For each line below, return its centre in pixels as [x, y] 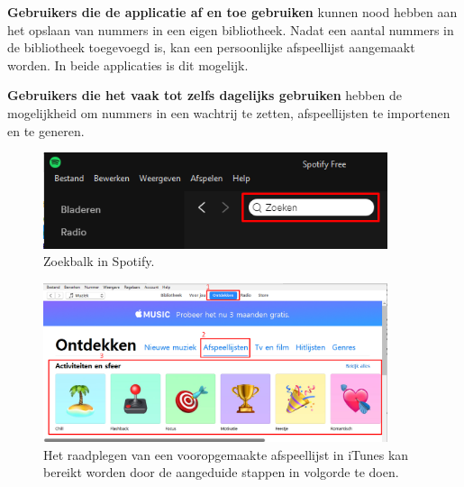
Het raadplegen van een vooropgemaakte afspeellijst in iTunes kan [226, 454]
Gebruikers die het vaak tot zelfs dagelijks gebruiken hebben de [205, 95]
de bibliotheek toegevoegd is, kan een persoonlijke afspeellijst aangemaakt [211, 47]
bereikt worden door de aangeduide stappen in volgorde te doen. [221, 472]
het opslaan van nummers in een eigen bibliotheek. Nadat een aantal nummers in [231, 29]
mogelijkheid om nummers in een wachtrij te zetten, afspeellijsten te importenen [229, 112]
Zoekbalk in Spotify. [99, 261]
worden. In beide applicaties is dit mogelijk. [128, 64]
